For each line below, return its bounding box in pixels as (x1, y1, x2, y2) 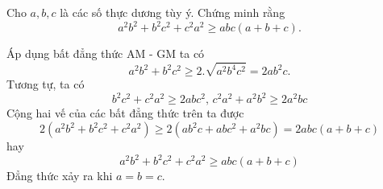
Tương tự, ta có (6, 76, 85, 92)
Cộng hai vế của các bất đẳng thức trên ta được (6, 105, 244, 121)
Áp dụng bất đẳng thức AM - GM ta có (6, 45, 205, 62)
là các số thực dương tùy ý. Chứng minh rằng (60, 4, 285, 20)
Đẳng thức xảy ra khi (6, 167, 113, 184)
